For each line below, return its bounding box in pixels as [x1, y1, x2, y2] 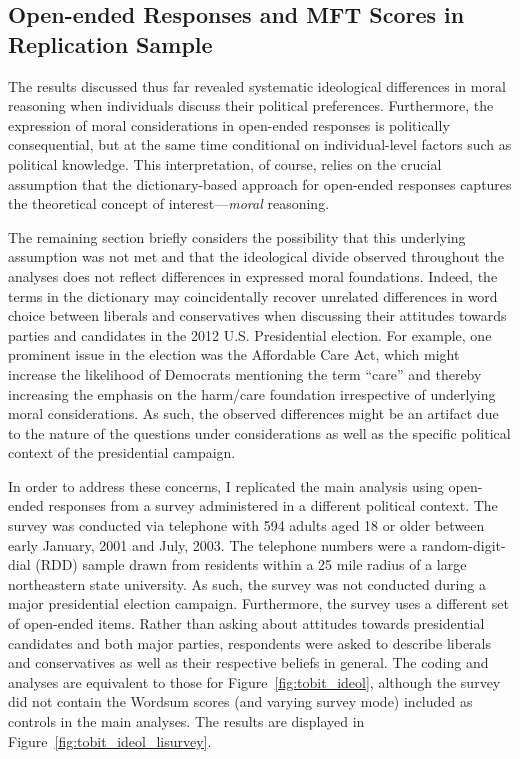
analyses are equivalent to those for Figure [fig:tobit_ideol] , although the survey [8, 671, 501, 692]
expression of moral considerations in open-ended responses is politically [8, 114, 450, 135]
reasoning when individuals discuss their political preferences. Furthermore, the [8, 95, 494, 116]
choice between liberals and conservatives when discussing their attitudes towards [8, 305, 507, 326]
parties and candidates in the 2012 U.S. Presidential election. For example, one [8, 324, 492, 345]
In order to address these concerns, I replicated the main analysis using [8, 475, 444, 496]
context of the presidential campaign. [8, 442, 236, 463]
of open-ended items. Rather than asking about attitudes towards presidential [8, 613, 485, 634]
